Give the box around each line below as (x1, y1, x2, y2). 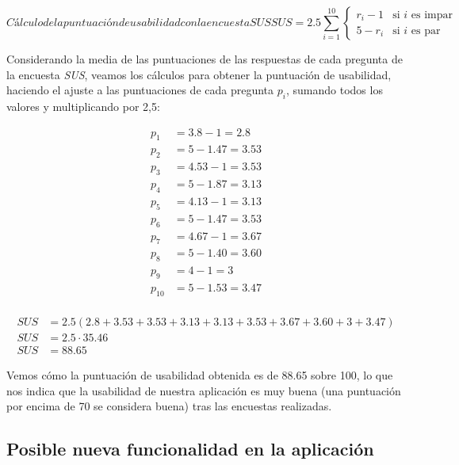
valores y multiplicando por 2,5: (6, 97, 160, 114)
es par (411, 25, 441, 36)
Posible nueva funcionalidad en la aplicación (6, 436, 374, 461)
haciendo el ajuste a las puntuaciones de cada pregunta (6, 82, 274, 98)
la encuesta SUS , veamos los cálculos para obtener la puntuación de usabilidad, (6, 66, 392, 82)
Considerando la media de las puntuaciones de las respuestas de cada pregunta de (6, 51, 403, 67)
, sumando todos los (285, 82, 383, 98)
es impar (411, 10, 453, 21)
